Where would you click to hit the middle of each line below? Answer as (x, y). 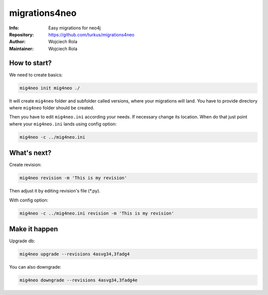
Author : (17, 42)
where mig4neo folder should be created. (52, 107)
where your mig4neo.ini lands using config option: (63, 124)
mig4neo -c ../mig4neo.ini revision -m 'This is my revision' (97, 213)
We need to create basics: (36, 75)
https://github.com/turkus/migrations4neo (91, 34)
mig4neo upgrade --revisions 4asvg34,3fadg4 (75, 254)
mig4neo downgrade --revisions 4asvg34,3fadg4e (78, 280)
